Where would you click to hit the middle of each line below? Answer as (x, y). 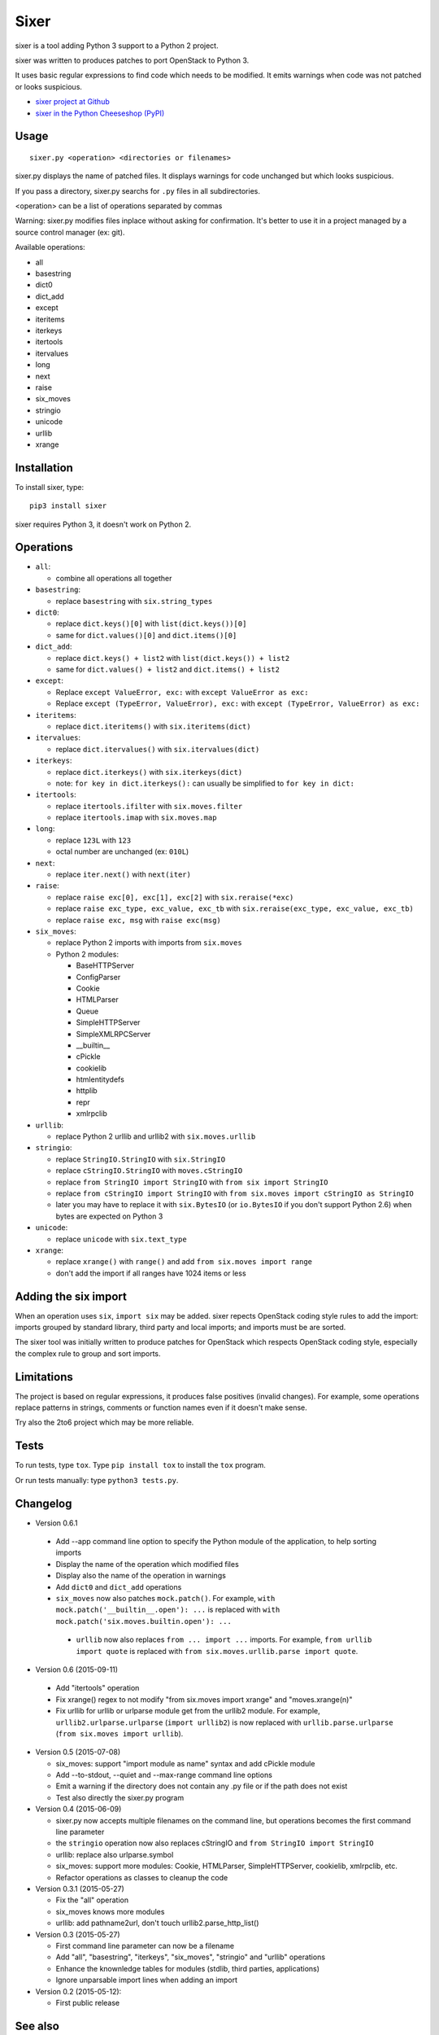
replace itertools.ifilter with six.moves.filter (149, 806)
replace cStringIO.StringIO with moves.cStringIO (149, 1171)
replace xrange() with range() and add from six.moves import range (184, 1262)
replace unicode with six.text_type (121, 1239)
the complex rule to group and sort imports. (88, 1353)
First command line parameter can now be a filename (145, 1945)
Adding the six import (71, 1296)
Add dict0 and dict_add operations (119, 1586)
